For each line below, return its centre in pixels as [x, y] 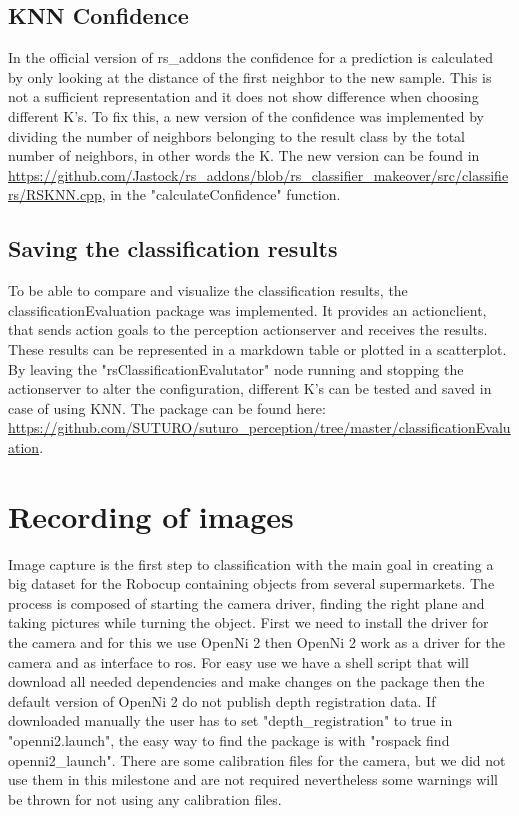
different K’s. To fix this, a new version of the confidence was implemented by [246, 115]
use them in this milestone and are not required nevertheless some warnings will [253, 779]
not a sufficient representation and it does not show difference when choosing [243, 96]
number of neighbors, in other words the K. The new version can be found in [244, 155]
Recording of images [151, 515]
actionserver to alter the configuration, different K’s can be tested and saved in [250, 388]
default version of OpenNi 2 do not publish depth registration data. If [222, 700]
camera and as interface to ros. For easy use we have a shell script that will [238, 661]
